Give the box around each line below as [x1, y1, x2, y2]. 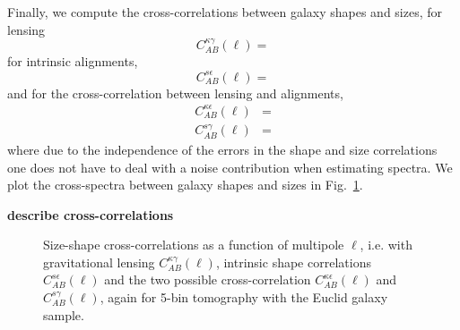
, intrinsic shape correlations [215, 252, 371, 271]
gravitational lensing [43, 252, 155, 271]
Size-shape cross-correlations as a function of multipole [43, 235, 344, 254]
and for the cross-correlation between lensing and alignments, [7, 83, 343, 102]
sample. [43, 305, 84, 324]
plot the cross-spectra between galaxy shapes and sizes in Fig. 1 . [7, 175, 363, 194]
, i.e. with [360, 235, 412, 254]
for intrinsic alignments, [7, 52, 138, 71]
